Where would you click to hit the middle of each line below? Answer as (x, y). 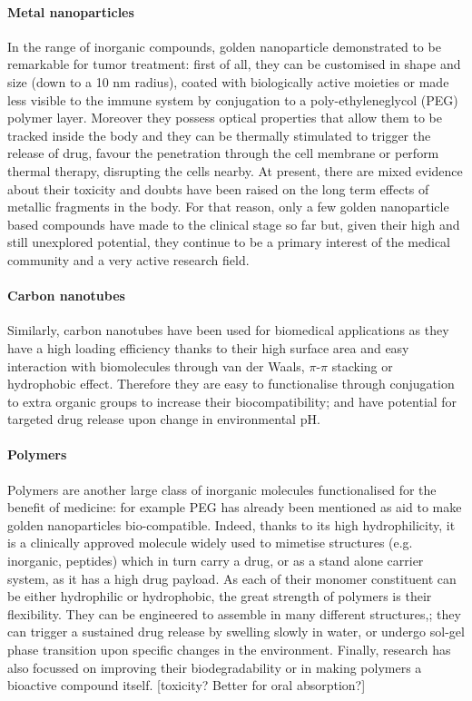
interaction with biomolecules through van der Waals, (156, 365)
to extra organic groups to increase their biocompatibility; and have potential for (232, 401)
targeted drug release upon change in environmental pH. (164, 419)
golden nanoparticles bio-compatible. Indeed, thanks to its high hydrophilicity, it (231, 524)
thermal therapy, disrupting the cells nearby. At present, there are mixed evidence (235, 170)
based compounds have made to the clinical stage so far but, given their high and (234, 224)
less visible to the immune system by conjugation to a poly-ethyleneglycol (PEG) (233, 99)
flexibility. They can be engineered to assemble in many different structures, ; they (234, 613)
